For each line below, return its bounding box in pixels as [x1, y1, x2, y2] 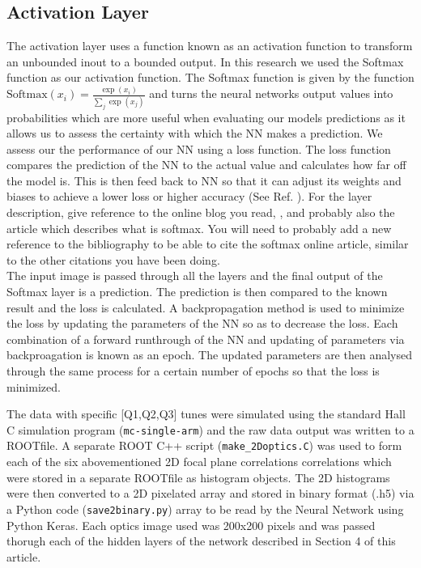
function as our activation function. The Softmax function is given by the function [6, 69, 415, 86]
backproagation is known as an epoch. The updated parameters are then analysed [6, 346, 412, 363]
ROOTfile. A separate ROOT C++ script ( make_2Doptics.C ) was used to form [6, 437, 402, 454]
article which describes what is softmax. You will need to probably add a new [6, 219, 392, 236]
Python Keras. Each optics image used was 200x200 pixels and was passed [6, 516, 376, 533]
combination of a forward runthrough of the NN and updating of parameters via [6, 330, 405, 347]
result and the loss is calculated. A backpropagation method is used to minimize [6, 299, 405, 316]
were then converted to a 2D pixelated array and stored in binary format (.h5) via [6, 485, 415, 502]
